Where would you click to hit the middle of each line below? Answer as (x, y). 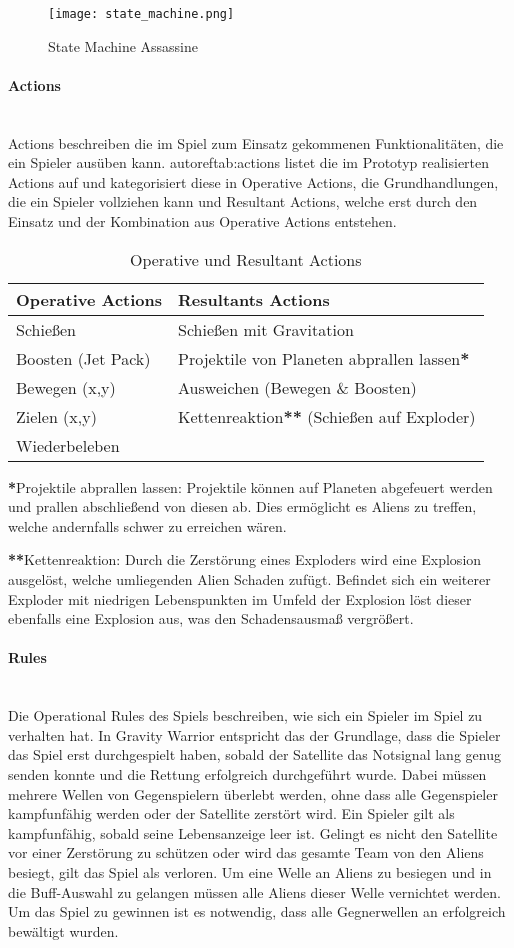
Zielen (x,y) (56, 416)
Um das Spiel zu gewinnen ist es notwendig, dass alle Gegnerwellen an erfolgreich (257, 911)
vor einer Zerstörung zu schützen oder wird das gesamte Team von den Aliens (246, 852)
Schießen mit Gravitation (266, 329)
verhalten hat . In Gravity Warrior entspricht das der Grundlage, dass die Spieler (254, 734)
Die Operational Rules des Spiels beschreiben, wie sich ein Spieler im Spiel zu (245, 715)
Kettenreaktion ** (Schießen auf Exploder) (327, 416)
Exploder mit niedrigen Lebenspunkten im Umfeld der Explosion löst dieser (240, 598)
